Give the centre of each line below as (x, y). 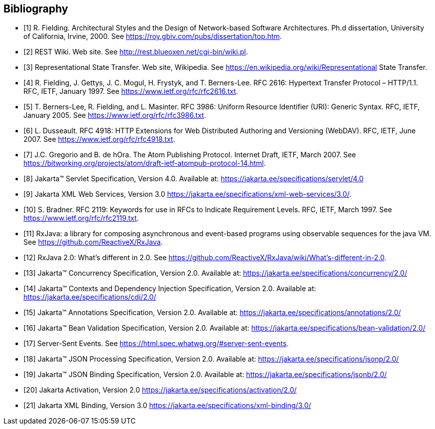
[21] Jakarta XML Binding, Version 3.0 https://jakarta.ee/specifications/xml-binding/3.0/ (167, 406)
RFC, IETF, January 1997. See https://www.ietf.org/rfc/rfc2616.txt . (131, 91)
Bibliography (36, 9)
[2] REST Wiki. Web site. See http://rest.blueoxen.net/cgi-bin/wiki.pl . (136, 52)
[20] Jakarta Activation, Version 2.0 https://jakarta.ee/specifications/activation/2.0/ (160, 390)
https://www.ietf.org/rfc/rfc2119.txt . (81, 218)
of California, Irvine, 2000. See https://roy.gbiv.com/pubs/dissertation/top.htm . (153, 36)
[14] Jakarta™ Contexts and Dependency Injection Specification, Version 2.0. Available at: (170, 289)
